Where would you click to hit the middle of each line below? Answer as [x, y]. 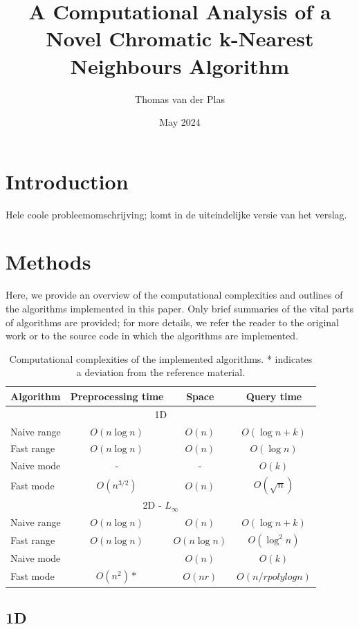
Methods [48, 262]
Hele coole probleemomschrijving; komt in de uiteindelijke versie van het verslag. [176, 214]
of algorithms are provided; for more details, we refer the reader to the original [172, 322]
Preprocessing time [117, 396]
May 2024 [180, 122]
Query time [274, 396]
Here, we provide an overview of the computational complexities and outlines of [174, 295]
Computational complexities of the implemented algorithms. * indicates [161, 358]
